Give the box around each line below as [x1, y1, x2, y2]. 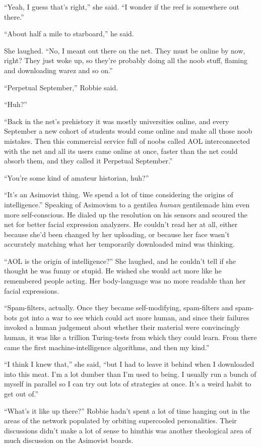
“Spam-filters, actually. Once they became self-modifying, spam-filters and [4, 302, 233, 313]
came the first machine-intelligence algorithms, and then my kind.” [4, 342, 210, 352]
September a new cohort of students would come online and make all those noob [4, 126, 252, 136]
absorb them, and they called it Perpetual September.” [4, 155, 173, 166]
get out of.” [4, 388, 39, 399]
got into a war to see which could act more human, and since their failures [19, 312, 249, 322]
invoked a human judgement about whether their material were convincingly [4, 322, 240, 332]
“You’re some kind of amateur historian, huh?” [4, 172, 149, 183]
